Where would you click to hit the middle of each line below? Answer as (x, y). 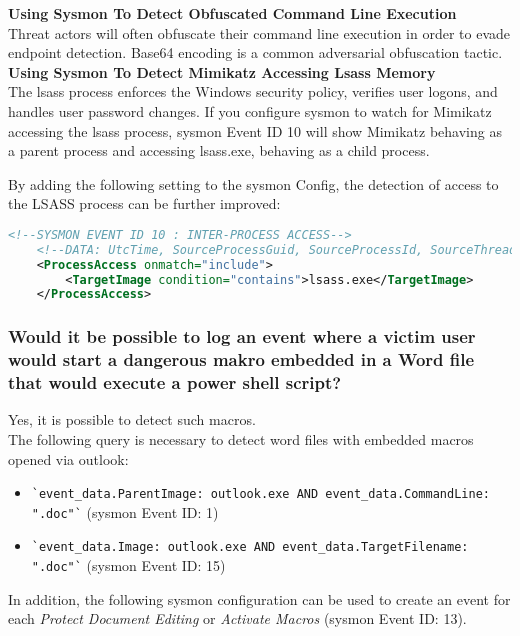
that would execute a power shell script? (175, 382)
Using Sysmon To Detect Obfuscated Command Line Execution (232, 13)
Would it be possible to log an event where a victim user (242, 336)
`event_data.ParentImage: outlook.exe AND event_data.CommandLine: (260, 494)
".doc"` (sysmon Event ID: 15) (128, 565)
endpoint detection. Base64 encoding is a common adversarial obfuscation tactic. (255, 52)
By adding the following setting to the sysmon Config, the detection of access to (253, 183)
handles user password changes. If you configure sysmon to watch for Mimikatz (250, 110)
